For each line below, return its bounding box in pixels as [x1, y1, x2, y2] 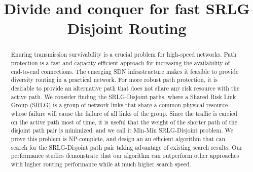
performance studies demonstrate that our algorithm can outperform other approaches [11, 151, 239, 160]
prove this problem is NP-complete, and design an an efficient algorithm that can [11, 134, 226, 143]
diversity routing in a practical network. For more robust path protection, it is [11, 75, 218, 84]
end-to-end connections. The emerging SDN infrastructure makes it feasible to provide [11, 67, 239, 75]
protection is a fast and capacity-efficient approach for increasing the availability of [11, 59, 230, 67]
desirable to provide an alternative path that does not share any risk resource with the [11, 83, 240, 92]
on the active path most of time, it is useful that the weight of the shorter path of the [11, 117, 238, 126]
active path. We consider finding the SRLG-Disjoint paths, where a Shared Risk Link [11, 92, 236, 101]
